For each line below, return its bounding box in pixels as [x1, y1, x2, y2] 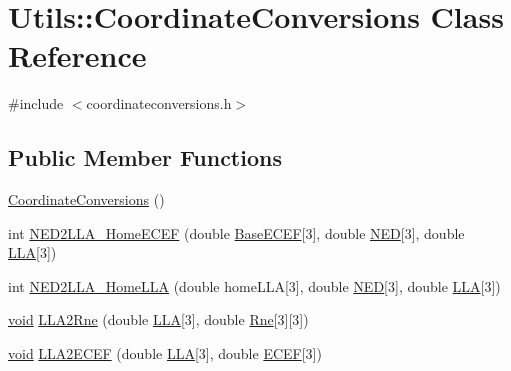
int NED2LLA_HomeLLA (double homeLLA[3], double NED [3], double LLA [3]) [8, 275, 501, 296]
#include [8, 93, 64, 114]
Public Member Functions [8, 142, 282, 173]
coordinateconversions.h [86, 93, 232, 114]
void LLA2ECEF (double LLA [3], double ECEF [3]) [8, 343, 322, 364]
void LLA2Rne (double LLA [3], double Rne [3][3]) [8, 309, 309, 330]
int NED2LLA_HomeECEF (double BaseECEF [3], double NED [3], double [8, 222, 465, 243]
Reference [8, 35, 147, 76]
